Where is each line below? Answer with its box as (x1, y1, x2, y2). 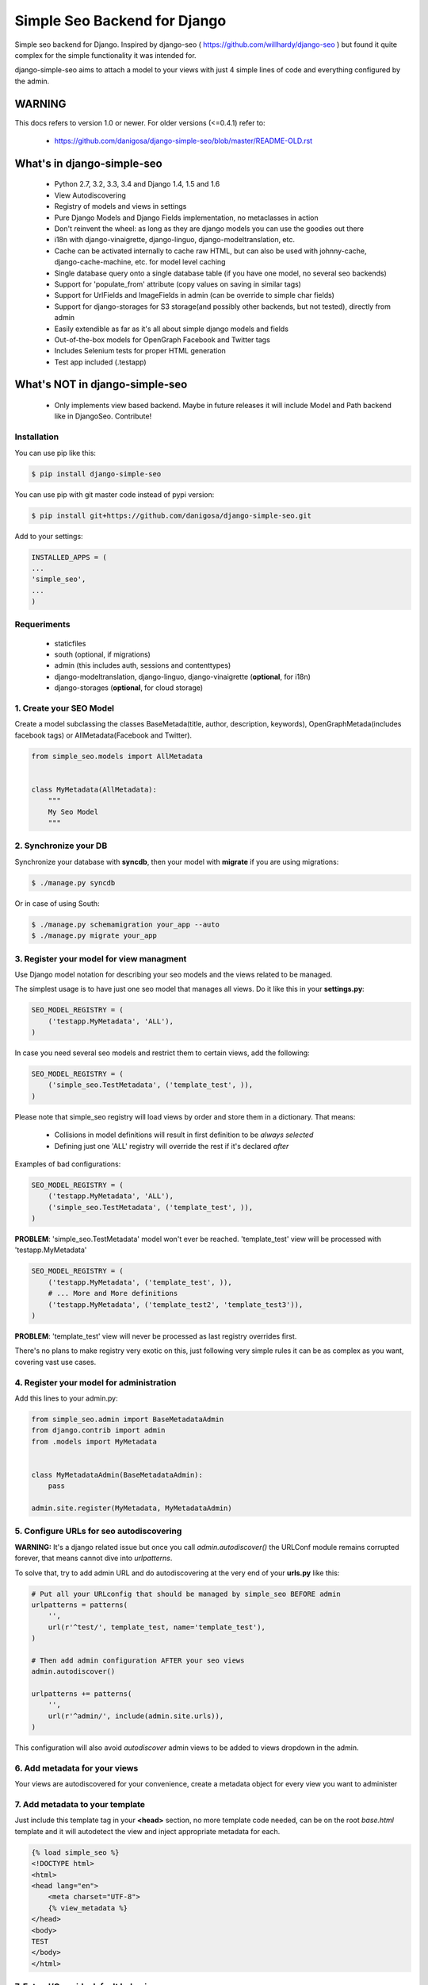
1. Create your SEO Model (14, 703, 115, 714)
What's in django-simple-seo (14, 156, 162, 170)
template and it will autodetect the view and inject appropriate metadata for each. (14, 1826, 281, 1836)
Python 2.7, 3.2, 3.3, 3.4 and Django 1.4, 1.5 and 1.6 (54, 179, 220, 189)
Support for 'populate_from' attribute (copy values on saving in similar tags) (54, 279, 301, 289)
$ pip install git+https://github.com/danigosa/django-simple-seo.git (31, 511, 312, 520)
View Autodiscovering (54, 191, 127, 200)
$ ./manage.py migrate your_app (31, 931, 158, 940)
